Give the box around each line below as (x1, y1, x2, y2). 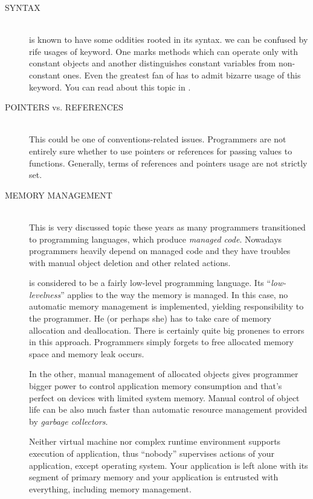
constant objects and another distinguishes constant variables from (29, 57, 276, 69)
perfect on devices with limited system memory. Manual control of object (29, 391, 300, 404)
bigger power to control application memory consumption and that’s (29, 380, 282, 392)
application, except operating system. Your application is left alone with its (29, 459, 308, 471)
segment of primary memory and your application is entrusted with (29, 471, 279, 483)
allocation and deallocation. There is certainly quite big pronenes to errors (29, 323, 305, 336)
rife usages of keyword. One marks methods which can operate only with (29, 45, 298, 57)
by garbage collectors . (29, 415, 108, 427)
